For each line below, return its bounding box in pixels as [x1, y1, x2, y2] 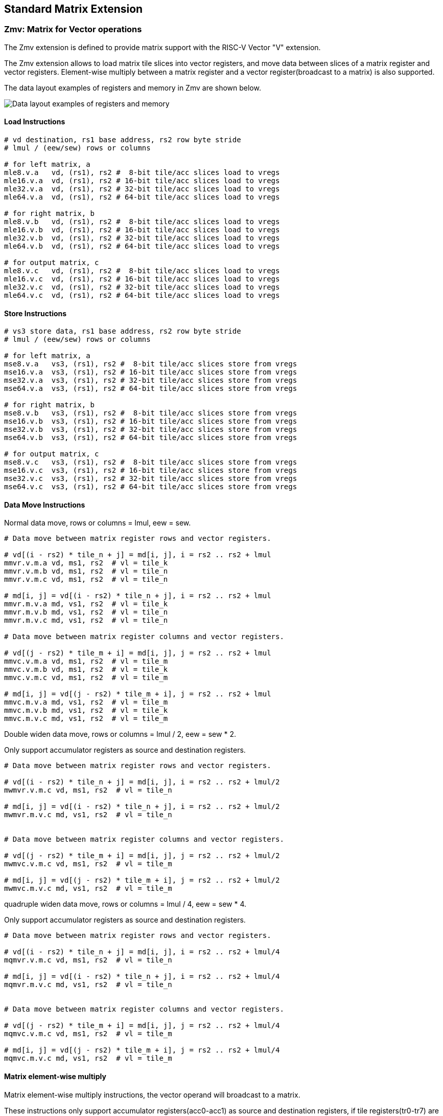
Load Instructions [4, 117, 65, 126]
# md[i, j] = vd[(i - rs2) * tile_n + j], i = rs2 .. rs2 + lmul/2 [4, 802, 280, 811]
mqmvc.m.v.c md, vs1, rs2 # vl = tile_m [4, 1054, 172, 1063]
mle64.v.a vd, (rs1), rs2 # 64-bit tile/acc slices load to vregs [4, 193, 280, 202]
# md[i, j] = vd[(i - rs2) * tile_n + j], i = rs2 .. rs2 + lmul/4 [4, 972, 280, 981]
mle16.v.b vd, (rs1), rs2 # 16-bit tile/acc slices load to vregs [4, 226, 280, 234]
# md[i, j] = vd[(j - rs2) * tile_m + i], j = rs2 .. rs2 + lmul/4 [4, 1046, 280, 1055]
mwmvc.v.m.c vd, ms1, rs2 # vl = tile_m [4, 860, 172, 868]
